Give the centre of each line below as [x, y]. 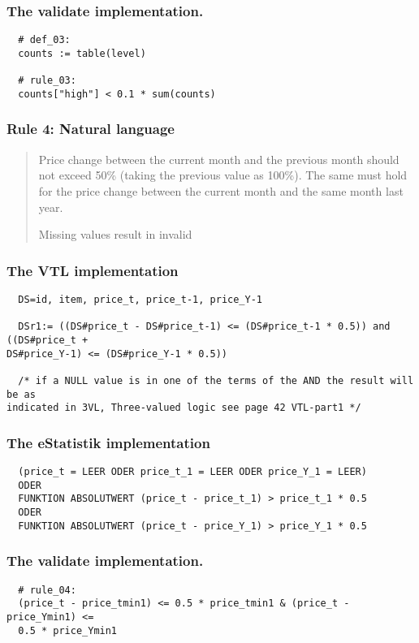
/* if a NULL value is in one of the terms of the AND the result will [216, 380]
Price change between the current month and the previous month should [219, 159]
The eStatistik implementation [108, 442]
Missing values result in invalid [115, 234]
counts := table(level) [82, 53]
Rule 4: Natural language [91, 129]
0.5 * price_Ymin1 [68, 630]
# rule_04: [47, 590]
